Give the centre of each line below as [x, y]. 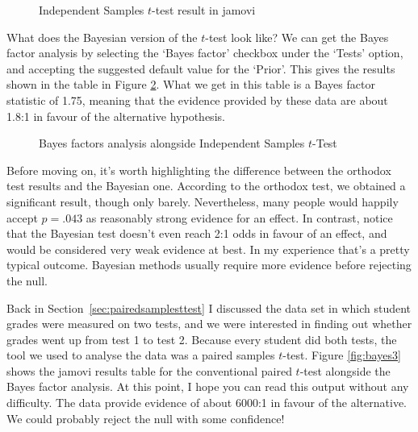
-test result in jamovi [204, 10]
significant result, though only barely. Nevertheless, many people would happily [203, 201]
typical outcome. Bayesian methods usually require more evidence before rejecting [209, 265]
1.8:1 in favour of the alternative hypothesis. [116, 116]
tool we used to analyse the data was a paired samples [141, 355]
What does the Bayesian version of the [102, 37]
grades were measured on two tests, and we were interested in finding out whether [209, 324]
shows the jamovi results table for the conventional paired [149, 370]
